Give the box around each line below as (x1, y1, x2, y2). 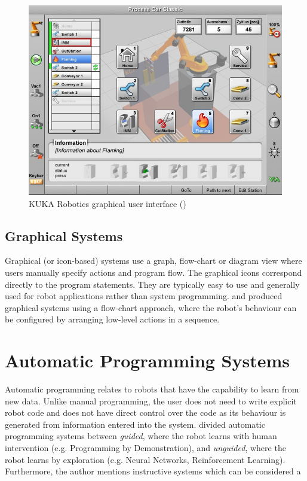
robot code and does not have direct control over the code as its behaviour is (5, 406, 286, 419)
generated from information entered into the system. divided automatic (5, 418, 265, 430)
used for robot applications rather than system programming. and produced (5, 290, 283, 302)
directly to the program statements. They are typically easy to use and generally (5, 278, 300, 290)
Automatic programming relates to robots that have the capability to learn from (5, 383, 299, 395)
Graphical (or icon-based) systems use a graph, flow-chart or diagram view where (5, 254, 302, 267)
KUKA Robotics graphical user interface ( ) (29, 197, 186, 209)
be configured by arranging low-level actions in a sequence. (5, 313, 220, 325)
